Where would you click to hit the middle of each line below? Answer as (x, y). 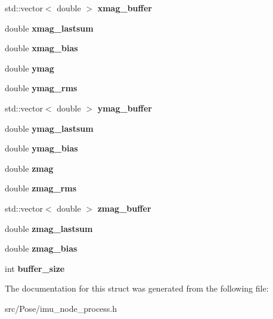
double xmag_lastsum (49, 28)
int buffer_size (35, 268)
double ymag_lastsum (49, 128)
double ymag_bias (41, 148)
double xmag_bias (41, 48)
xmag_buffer (125, 8)
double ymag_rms (41, 88)
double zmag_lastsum (49, 228)
